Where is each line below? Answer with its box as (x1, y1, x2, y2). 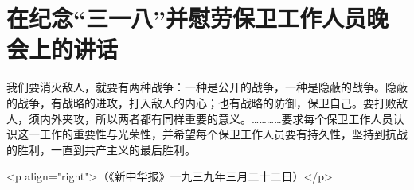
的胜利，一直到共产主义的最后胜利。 (6, 141, 196, 157)
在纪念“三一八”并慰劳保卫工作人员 (6, 2, 366, 34)
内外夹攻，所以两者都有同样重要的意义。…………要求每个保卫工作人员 (39, 110, 393, 126)
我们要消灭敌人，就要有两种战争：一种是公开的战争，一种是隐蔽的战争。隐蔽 (6, 79, 408, 95)
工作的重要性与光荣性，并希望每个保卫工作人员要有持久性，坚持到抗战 (39, 126, 408, 142)
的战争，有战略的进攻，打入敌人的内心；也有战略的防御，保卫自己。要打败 (6, 94, 396, 111)
